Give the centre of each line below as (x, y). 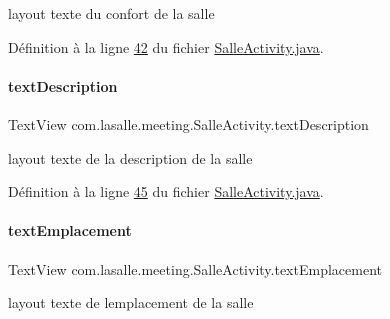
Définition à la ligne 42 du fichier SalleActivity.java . (166, 46)
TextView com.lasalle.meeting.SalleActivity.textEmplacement (195, 268)
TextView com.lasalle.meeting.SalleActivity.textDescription (188, 123)
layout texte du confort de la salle (111, 13)
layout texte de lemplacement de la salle (131, 302)
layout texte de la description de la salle (130, 157)
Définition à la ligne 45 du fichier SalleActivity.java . (166, 191)
